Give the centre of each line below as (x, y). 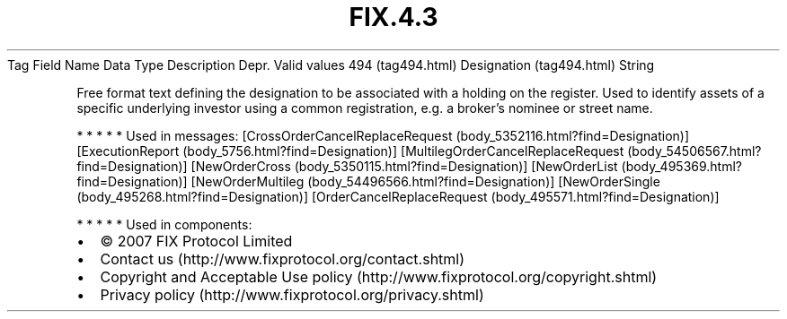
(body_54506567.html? (694, 151)
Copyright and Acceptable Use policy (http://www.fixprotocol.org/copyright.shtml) (379, 276)
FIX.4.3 (393, 17)
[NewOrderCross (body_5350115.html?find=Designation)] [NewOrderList (404, 166)
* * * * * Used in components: (164, 224)
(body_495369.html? (681, 166)
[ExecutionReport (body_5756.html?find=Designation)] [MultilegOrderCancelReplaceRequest (350, 151)
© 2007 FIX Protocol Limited (196, 241)
